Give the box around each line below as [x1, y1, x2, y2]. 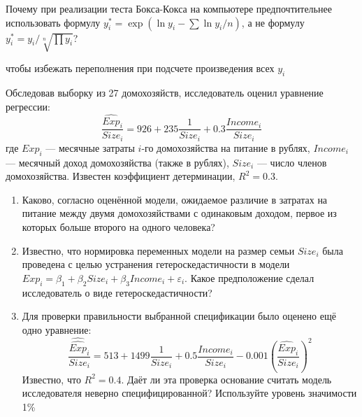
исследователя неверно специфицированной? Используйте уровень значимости [22, 386, 357, 400]
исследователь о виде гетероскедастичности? [22, 285, 212, 299]
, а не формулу [241, 15, 305, 29]
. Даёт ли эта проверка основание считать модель [121, 372, 332, 386]
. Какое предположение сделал [184, 270, 314, 285]
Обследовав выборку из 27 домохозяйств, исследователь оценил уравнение [6, 85, 324, 100]
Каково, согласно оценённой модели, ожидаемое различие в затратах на [22, 192, 328, 206]
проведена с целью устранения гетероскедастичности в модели [22, 257, 290, 271]
